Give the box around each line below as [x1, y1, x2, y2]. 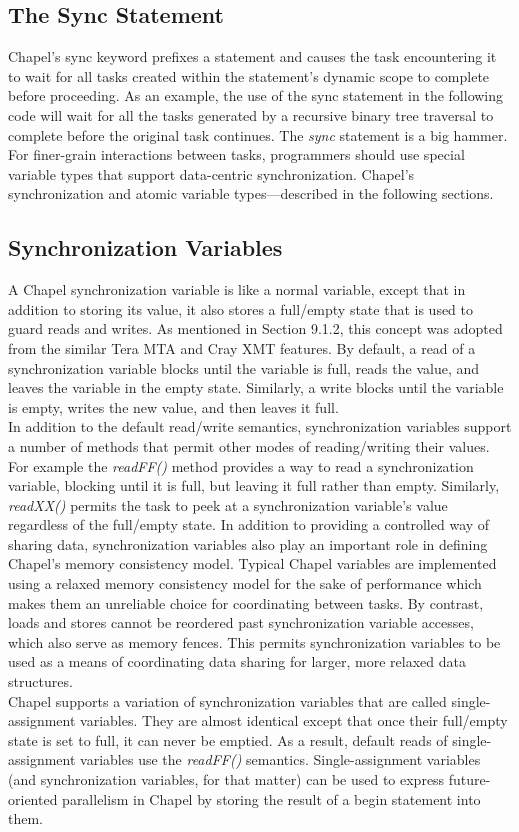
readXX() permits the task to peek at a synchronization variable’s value [8, 494, 448, 515]
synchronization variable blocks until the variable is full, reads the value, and [8, 357, 480, 378]
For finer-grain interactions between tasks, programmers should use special [8, 144, 465, 165]
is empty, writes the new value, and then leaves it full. [8, 396, 339, 417]
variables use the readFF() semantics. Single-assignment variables [80, 749, 481, 770]
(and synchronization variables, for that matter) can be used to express [8, 769, 445, 789]
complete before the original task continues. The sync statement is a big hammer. [8, 124, 508, 145]
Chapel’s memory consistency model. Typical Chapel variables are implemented [8, 553, 497, 574]
